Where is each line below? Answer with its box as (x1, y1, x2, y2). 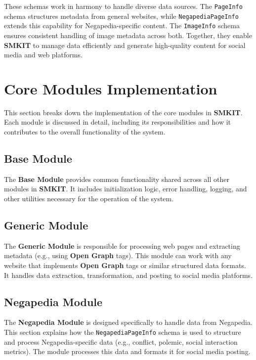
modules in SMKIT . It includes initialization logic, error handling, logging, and (4, 183, 247, 194)
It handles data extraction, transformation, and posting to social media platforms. (4, 270, 253, 280)
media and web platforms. (4, 49, 83, 60)
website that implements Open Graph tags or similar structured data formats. (4, 260, 246, 270)
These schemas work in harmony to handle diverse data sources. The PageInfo (4, 1, 243, 11)
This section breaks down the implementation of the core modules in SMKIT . (4, 107, 243, 117)
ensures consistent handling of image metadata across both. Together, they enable (4, 30, 252, 40)
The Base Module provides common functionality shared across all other (4, 174, 229, 184)
